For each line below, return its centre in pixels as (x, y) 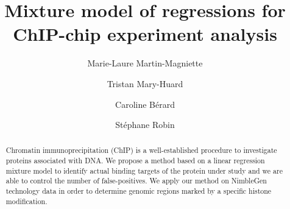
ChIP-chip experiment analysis (145, 34)
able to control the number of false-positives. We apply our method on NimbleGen (136, 181)
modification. (27, 201)
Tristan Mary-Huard (145, 83)
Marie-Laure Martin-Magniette (145, 63)
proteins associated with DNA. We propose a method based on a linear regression (135, 161)
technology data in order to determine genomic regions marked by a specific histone (139, 191)
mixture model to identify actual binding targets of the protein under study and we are (144, 170)
